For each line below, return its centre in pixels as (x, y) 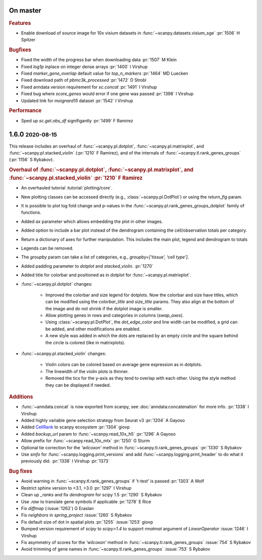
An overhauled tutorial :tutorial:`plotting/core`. (67, 188)
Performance (25, 111)
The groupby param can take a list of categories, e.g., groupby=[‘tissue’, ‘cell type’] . (105, 257)
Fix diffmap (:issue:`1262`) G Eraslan (57, 508)
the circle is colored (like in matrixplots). (85, 342)
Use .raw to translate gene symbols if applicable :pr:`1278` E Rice (86, 501)
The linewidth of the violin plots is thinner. (87, 371)
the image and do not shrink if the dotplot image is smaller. (104, 308)
